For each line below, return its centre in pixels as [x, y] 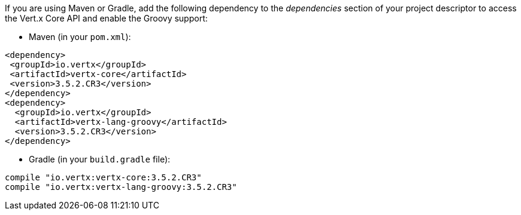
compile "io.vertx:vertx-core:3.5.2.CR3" [103, 177]
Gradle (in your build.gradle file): [100, 159]
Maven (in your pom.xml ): [80, 37]
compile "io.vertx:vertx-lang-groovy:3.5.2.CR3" [121, 187]
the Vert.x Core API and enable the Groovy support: [106, 18]
